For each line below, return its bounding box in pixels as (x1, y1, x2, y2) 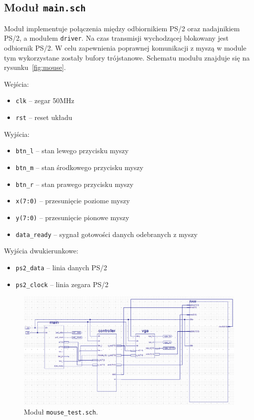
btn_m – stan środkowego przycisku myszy (15, 162, 143, 172)
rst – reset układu (15, 112, 72, 122)
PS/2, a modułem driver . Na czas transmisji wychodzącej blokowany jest (4, 33, 229, 43)
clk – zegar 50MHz (15, 95, 74, 106)
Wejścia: (4, 78, 29, 89)
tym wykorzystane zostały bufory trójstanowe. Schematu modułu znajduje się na (4, 52, 250, 62)
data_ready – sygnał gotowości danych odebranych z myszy (15, 229, 198, 239)
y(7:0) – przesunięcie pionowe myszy (15, 212, 129, 222)
